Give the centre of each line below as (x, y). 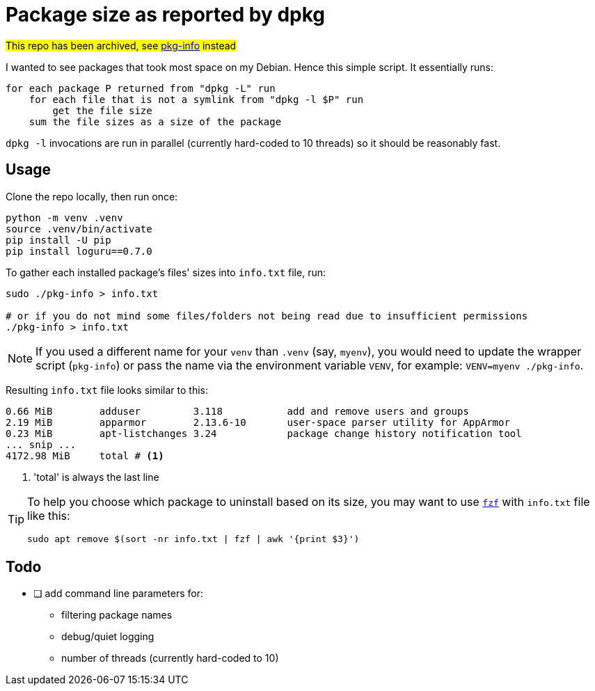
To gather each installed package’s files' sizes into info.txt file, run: (166, 272)
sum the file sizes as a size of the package (155, 121)
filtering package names (117, 615)
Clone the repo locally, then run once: (92, 196)
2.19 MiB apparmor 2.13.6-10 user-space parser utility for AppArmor (258, 422)
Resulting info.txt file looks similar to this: (107, 390)
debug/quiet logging (108, 637)
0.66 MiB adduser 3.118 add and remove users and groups (237, 411)
